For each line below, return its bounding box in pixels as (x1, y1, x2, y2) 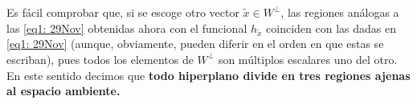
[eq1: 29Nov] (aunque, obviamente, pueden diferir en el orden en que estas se (6, 35, 384, 52)
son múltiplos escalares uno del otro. (218, 50, 398, 67)
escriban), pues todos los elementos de (6, 50, 194, 67)
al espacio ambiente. (6, 82, 121, 99)
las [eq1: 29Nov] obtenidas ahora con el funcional (6, 19, 247, 36)
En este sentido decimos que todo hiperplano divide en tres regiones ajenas (6, 66, 411, 83)
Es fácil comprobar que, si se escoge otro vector (6, 4, 239, 20)
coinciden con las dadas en (266, 19, 397, 36)
